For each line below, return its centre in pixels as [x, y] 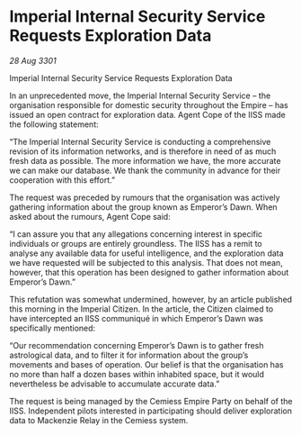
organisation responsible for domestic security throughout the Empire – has [149, 104]
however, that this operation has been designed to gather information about [149, 272]
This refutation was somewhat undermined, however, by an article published [151, 299]
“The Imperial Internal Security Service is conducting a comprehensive [140, 141]
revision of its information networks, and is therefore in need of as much [143, 151]
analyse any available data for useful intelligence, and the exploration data [147, 253]
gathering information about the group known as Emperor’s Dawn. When [143, 207]
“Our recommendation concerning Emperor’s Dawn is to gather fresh [137, 345]
